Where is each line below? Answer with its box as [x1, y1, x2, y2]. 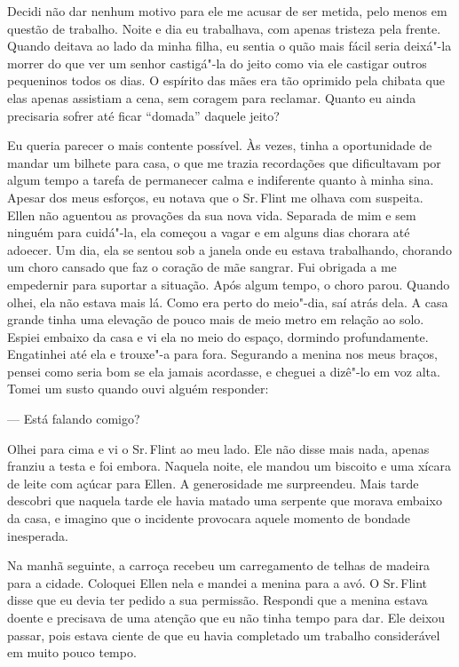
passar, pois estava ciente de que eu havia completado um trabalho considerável [7, 625, 440, 644]
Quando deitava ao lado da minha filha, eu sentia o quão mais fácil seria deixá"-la [7, 36, 452, 55]
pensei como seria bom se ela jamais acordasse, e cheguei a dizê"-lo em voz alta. [7, 361, 440, 380]
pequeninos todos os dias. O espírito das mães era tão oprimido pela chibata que [7, 71, 445, 90]
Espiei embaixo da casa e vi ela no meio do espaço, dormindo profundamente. [7, 327, 429, 345]
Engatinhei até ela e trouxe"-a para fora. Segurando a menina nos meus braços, [7, 345, 438, 363]
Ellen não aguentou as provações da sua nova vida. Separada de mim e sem [7, 205, 416, 224]
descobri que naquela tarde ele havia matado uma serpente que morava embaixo [7, 491, 442, 510]
